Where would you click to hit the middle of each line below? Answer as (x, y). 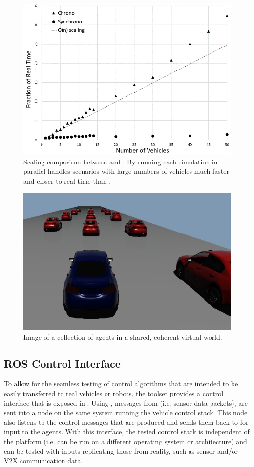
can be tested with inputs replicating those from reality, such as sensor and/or (121, 451)
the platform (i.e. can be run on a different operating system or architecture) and (126, 441)
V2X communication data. (43, 460)
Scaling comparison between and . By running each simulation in (121, 161)
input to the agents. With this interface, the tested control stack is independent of (127, 432)
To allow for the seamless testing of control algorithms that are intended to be (121, 384)
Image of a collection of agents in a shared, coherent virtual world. (123, 337)
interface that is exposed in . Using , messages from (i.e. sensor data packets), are (126, 403)
